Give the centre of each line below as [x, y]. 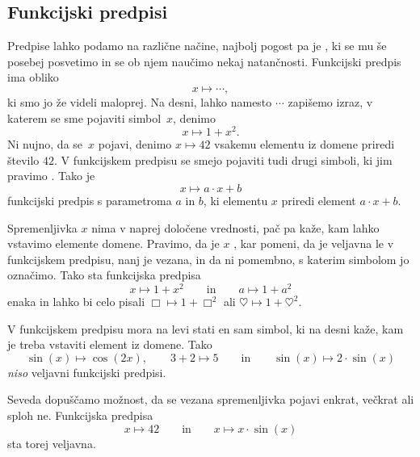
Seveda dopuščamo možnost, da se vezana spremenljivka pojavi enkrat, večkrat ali [211, 399]
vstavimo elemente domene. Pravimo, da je [113, 243]
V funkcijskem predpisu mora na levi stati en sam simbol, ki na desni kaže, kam [206, 328]
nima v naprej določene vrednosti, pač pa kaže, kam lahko [235, 227]
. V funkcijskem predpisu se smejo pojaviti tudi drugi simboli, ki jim [223, 159]
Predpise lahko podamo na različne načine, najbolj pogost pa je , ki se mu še [197, 46]
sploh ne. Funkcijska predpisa [80, 415]
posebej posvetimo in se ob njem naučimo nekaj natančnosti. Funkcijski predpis [204, 61]
